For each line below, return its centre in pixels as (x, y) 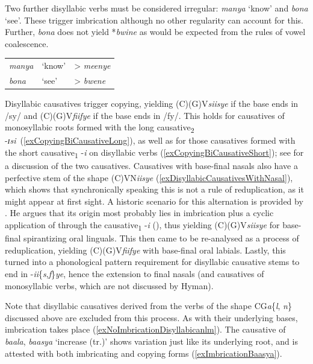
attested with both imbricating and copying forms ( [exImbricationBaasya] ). (144, 353)
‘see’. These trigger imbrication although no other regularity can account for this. (154, 20)
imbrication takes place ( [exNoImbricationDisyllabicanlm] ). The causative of (145, 329)
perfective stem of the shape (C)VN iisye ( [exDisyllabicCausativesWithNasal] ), (149, 177)
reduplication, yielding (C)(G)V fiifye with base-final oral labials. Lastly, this (145, 250)
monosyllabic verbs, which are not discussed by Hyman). (109, 285)
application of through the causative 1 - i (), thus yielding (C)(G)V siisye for (142, 225)
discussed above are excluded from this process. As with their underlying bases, (151, 317)
